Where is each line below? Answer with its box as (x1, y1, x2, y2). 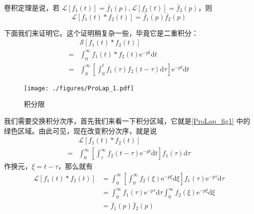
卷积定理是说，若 (4, 2, 60, 12)
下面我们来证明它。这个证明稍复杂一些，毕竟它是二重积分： (4, 27, 198, 38)
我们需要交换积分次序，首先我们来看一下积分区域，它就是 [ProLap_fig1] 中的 (4, 116, 251, 126)
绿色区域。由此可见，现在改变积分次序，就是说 (4, 125, 157, 136)
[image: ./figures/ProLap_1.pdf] (24, 84, 134, 92)
